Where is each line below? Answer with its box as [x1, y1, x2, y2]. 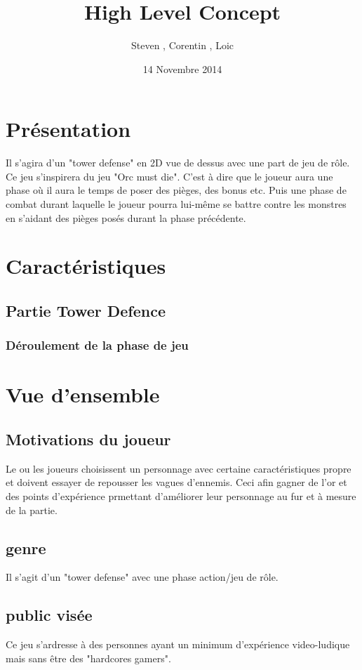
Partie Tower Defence [6, 299, 166, 321]
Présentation [6, 114, 131, 143]
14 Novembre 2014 [142, 61, 222, 76]
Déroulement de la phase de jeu [6, 336, 189, 354]
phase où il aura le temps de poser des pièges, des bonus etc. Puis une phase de [6, 183, 347, 197]
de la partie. [6, 502, 58, 517]
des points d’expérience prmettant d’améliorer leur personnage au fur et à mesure [6, 488, 356, 503]
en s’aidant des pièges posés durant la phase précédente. [6, 210, 246, 225]
